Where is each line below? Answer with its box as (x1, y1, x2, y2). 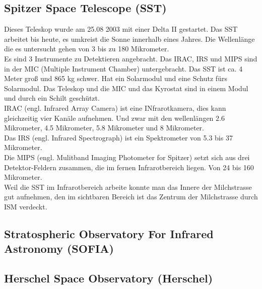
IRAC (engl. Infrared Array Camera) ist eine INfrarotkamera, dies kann (4, 102, 226, 113)
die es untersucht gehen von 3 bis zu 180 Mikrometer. (4, 43, 169, 54)
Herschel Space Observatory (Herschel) (4, 270, 213, 286)
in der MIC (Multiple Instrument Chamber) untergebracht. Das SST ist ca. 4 (4, 63, 243, 74)
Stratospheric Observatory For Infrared (4, 226, 214, 241)
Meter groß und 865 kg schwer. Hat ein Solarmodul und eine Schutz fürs (4, 73, 227, 84)
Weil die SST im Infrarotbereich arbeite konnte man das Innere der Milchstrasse (4, 181, 252, 192)
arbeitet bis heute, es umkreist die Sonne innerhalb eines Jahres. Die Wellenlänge (4, 33, 255, 44)
